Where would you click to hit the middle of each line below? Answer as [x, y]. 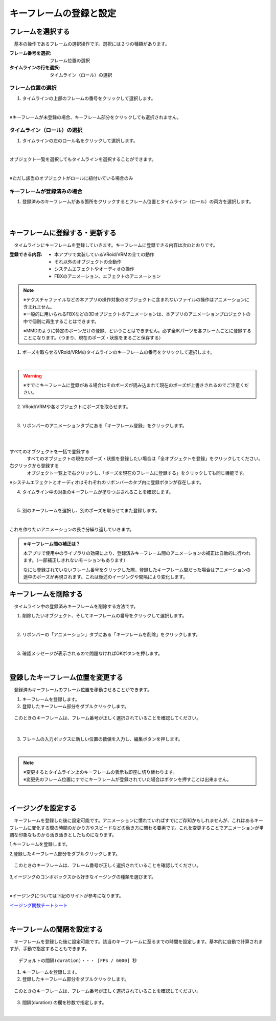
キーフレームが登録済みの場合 [46, 191]
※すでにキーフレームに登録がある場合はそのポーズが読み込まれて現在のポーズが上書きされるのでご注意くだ [136, 385]
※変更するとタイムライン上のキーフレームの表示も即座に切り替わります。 [100, 772]
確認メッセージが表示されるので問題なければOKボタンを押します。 [93, 653]
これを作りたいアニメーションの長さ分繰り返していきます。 [72, 529]
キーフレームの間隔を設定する [56, 929]
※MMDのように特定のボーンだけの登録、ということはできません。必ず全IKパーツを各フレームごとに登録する [137, 330]
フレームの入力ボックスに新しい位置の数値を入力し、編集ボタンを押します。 [102, 739]
